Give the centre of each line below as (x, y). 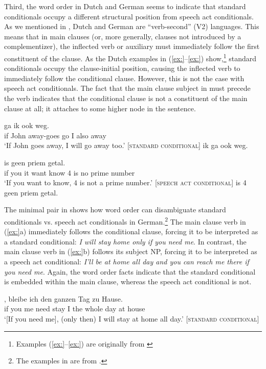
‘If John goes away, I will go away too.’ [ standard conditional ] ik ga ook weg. (126, 145)
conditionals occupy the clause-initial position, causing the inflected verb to (122, 68)
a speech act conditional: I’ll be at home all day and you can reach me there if (127, 261)
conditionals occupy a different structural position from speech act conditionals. (129, 16)
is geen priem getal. (35, 162)
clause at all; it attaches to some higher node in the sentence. (100, 108)
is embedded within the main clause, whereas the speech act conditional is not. (128, 281)
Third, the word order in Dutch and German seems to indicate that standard (125, 6)
